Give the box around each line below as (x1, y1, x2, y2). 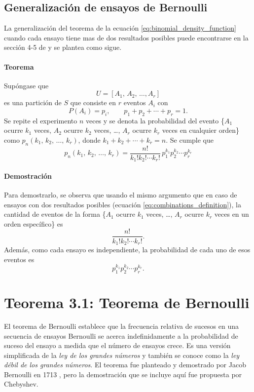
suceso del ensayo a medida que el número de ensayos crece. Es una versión (4, 340, 231, 351)
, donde (78, 134, 101, 145)
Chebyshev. (4, 379, 38, 389)
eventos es (4, 254, 35, 264)
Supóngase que (4, 80, 49, 90)
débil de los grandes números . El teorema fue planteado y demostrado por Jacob (4, 359, 246, 370)
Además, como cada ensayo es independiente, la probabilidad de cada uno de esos (4, 244, 251, 254)
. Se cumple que (166, 134, 214, 145)
